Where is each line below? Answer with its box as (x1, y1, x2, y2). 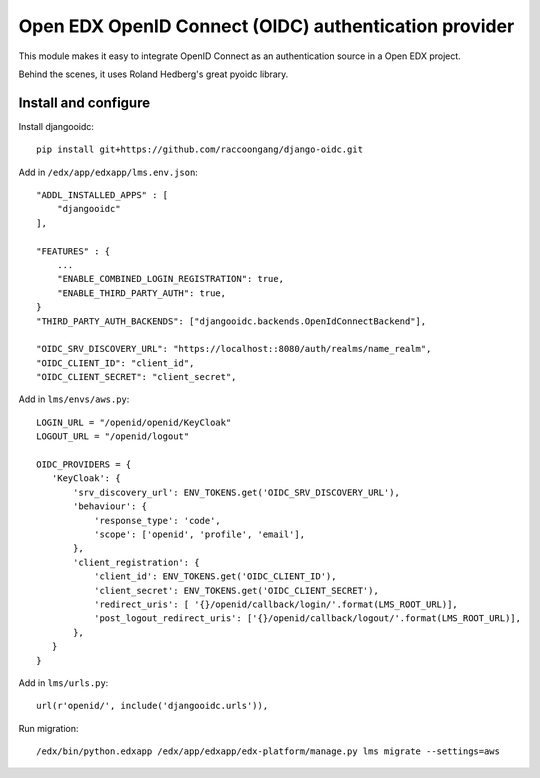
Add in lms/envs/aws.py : (18, 393, 130, 405)
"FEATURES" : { (36, 245, 111, 257)
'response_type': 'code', (93, 515, 222, 526)
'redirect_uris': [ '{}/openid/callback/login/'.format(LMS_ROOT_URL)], (93, 598, 459, 610)
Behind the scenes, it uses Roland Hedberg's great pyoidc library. (18, 68, 289, 80)
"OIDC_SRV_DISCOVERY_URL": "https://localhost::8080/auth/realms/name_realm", (36, 343, 432, 355)
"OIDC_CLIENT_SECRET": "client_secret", (36, 371, 237, 383)
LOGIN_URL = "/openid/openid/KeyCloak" (36, 416, 232, 428)
